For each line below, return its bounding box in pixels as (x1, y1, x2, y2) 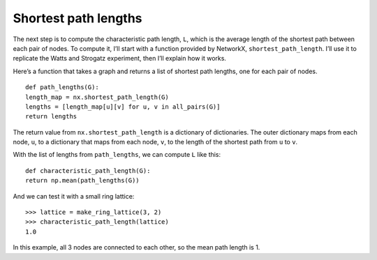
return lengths (25, 112, 77, 121)
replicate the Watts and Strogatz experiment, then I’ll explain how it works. (13, 54, 227, 63)
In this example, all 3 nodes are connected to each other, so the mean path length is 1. (13, 243, 260, 252)
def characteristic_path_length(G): (25, 167, 151, 174)
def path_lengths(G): (25, 84, 99, 91)
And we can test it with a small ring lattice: (13, 192, 135, 200)
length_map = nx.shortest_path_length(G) (25, 93, 169, 101)
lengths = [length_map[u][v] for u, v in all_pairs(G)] (25, 102, 221, 111)
